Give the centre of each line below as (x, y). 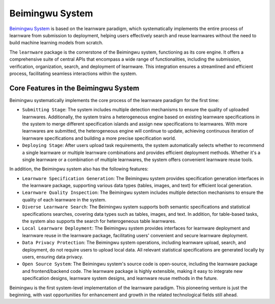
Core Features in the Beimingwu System (74, 88)
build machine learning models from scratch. (56, 43)
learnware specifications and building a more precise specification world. (99, 138)
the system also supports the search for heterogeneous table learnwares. (99, 221)
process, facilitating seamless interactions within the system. (73, 73)
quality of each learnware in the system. (64, 199)
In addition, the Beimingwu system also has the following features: (79, 169)
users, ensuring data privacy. (53, 257)
